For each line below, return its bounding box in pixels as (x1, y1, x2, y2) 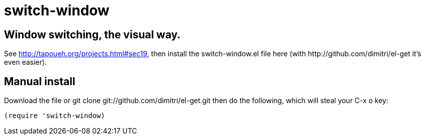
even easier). (4, 58, 47, 67)
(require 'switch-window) (4, 112, 105, 120)
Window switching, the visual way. (4, 28, 181, 41)
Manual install (4, 75, 75, 88)
